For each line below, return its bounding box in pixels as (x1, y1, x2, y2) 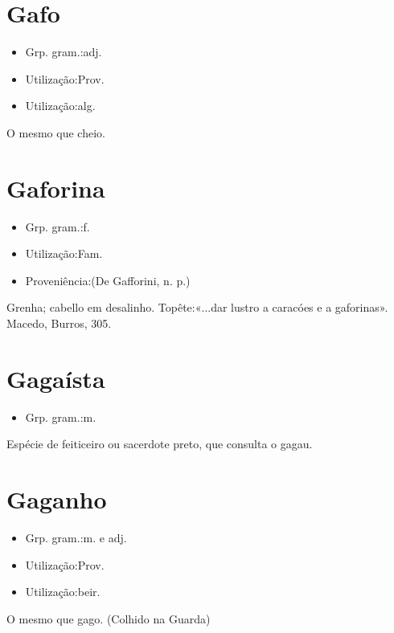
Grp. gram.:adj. (25, 43, 102, 60)
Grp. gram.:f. (25, 218, 90, 235)
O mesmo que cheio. (6, 124, 105, 141)
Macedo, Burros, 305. (6, 315, 112, 331)
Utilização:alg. (25, 97, 96, 114)
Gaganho (6, 483, 107, 516)
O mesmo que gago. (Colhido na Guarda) (6, 610, 211, 627)
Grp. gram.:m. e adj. (25, 529, 127, 546)
